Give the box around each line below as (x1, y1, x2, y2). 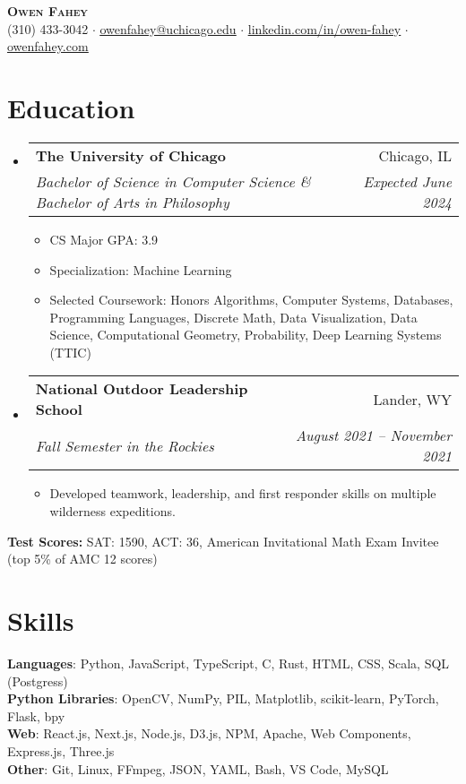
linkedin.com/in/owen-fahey (247, 19, 401, 38)
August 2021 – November (295, 425, 452, 446)
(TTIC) (49, 342, 91, 361)
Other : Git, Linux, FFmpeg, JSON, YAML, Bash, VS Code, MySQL (7, 759, 389, 778)
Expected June (363, 170, 452, 192)
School (35, 399, 82, 420)
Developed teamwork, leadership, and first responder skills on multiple (49, 484, 436, 503)
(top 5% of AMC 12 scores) (7, 549, 158, 568)
